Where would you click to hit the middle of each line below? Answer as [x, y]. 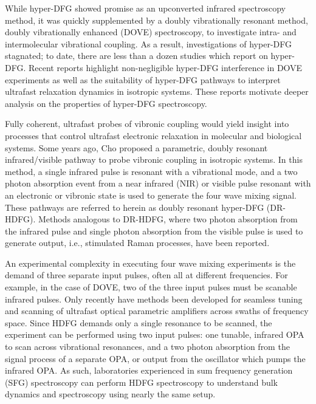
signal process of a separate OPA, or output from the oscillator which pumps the [155, 358]
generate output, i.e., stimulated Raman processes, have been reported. [137, 243]
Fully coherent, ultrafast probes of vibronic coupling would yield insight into [147, 124]
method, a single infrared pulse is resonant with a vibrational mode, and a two [151, 171]
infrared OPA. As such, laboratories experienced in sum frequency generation [149, 370]
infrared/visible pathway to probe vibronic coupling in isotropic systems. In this [154, 159]
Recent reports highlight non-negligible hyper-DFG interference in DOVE [166, 67]
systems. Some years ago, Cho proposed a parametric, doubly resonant [136, 147]
